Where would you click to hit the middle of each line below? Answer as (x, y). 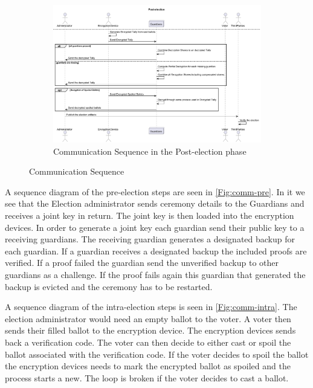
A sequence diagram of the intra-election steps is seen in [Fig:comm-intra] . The (151, 307)
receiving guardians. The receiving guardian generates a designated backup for (150, 239)
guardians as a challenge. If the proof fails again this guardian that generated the (155, 275)
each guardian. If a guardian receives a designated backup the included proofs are (156, 251)
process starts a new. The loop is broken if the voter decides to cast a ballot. (147, 377)
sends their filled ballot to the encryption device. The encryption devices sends (150, 330)
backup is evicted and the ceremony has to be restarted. (109, 286)
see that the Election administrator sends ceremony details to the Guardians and (155, 203)
